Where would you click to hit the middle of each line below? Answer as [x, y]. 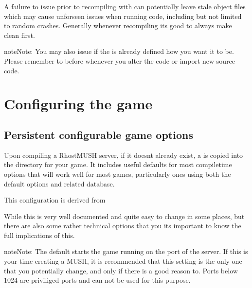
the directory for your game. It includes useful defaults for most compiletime [118, 164]
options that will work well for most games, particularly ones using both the [117, 174]
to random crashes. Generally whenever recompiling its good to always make [118, 25]
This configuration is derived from [55, 200]
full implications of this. [39, 235]
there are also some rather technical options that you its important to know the [123, 226]
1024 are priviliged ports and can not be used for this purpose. [97, 280]
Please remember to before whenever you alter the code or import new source [120, 60]
